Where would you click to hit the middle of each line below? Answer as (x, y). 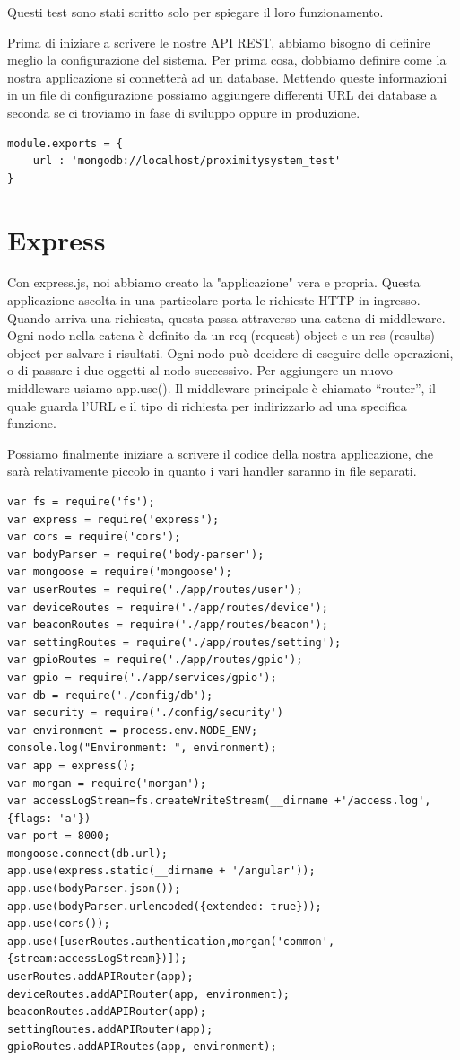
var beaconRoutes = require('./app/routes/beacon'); (168, 625)
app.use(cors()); (59, 924)
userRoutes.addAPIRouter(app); (100, 977)
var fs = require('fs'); (81, 502)
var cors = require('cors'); (94, 537)
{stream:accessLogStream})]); (97, 959)
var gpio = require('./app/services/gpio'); (142, 677)
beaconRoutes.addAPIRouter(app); (107, 1012)
